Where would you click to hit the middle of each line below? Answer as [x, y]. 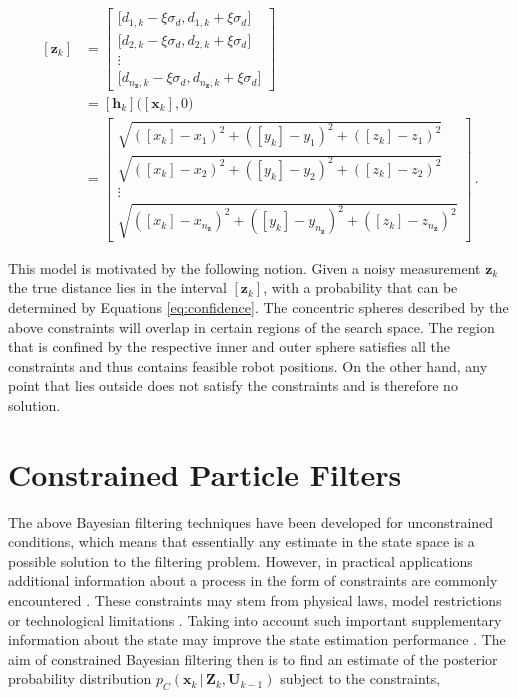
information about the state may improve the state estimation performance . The [257, 639]
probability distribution [80, 678]
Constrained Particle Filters [205, 473]
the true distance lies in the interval [117, 287]
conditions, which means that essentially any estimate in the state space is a [241, 541]
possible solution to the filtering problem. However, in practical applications [240, 560]
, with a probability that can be [360, 287]
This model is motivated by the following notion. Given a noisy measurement [244, 267]
